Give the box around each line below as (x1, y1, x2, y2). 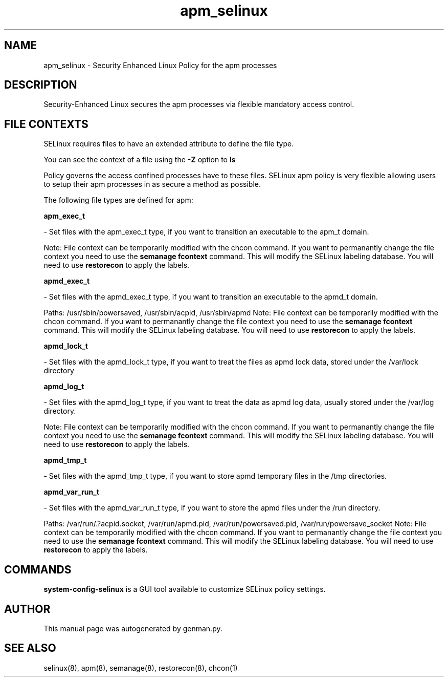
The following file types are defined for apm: (43, 196, 193, 205)
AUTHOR (4, 602, 51, 615)
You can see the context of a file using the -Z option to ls (43, 155, 236, 164)
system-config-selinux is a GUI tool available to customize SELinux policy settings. (43, 585, 326, 594)
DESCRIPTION (4, 78, 77, 92)
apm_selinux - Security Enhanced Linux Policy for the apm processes (43, 60, 277, 70)
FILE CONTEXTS (4, 117, 88, 131)
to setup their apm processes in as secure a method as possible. (43, 180, 261, 189)
